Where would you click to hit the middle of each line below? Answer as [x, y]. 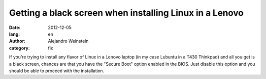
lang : [15, 34]
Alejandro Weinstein [68, 41]
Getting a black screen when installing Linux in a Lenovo [126, 13]
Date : [15, 27]
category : [19, 48]
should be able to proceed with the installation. [57, 71]
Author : [17, 41]
